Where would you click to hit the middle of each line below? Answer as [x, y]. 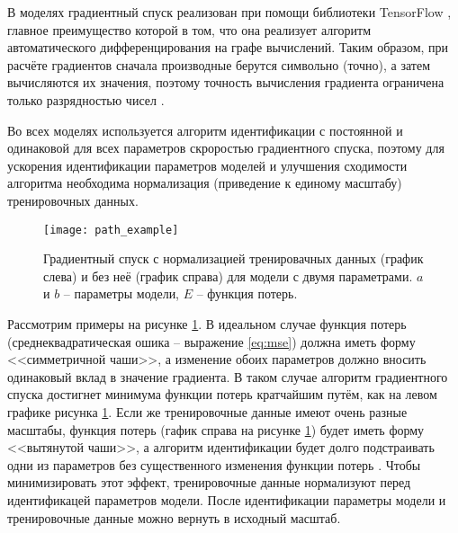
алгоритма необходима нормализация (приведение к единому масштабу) [205, 183]
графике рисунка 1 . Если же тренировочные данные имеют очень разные [207, 411]
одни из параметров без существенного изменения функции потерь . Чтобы [214, 464]
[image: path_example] [111, 230]
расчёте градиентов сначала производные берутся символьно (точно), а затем [219, 64]
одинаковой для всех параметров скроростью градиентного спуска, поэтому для [226, 148]
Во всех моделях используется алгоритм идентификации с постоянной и [205, 130]
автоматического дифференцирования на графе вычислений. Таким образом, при [228, 47]
